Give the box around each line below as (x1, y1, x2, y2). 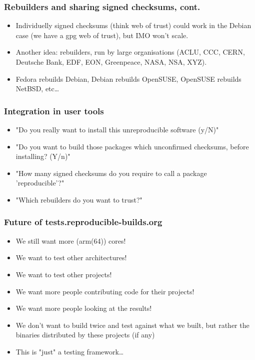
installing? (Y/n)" (15, 151, 70, 161)
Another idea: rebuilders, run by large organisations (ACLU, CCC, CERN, (15, 47, 245, 57)
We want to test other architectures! (15, 252, 127, 263)
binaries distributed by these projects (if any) (15, 329, 155, 340)
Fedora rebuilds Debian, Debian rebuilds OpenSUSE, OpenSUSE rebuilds (15, 73, 241, 84)
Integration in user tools (4, 104, 104, 117)
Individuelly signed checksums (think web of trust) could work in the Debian (15, 20, 251, 31)
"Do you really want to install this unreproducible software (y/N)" (15, 124, 219, 134)
